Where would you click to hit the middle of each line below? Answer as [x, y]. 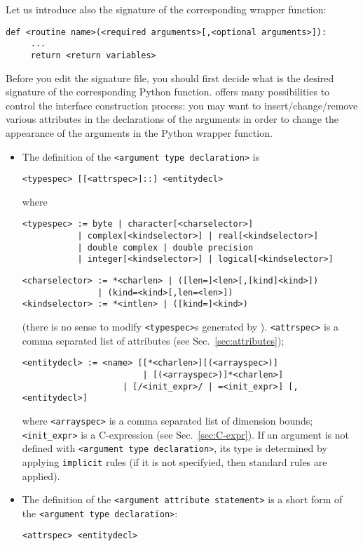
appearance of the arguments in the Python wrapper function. [139, 132]
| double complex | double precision [165, 247]
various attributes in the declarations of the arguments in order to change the [172, 119]
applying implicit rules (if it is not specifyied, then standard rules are [174, 461]
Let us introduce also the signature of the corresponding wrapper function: [166, 9]
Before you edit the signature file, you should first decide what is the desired [170, 78]
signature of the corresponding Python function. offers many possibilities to [168, 92]
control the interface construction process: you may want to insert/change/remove [182, 105]
